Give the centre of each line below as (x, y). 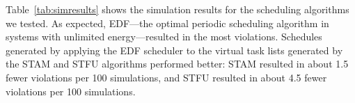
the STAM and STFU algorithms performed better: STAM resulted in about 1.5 (177, 64)
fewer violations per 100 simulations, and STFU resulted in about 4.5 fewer (166, 77)
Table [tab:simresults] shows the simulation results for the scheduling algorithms (177, 9)
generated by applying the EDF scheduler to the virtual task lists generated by (174, 50)
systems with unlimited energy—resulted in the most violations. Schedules (164, 37)
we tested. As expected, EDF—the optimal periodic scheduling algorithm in (167, 23)
